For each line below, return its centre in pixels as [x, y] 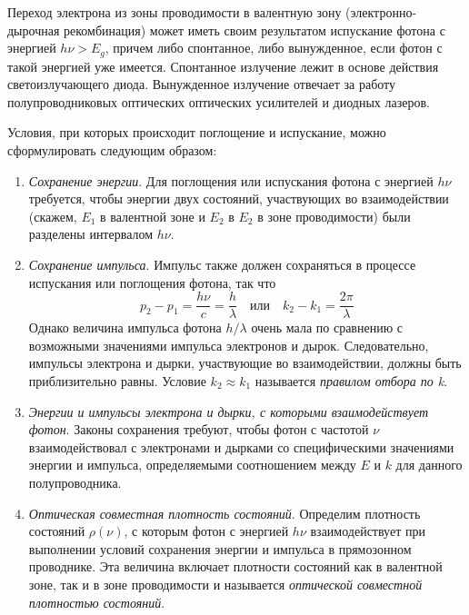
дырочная [34, 30]
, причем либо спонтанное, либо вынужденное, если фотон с [274, 48]
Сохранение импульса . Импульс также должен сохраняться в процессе [222, 264]
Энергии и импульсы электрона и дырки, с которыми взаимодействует [229, 411]
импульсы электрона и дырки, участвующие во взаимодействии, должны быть [245, 363]
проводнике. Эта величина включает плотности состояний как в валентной [235, 566]
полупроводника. [75, 482]
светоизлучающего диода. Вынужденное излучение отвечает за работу [202, 84]
